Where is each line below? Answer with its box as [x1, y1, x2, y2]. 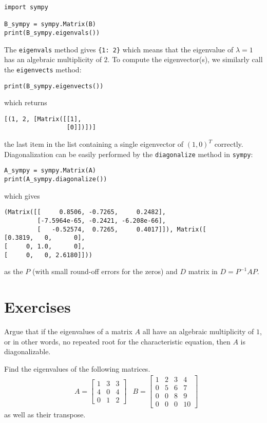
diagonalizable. [4, 346, 51, 357]
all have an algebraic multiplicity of [142, 325, 254, 336]
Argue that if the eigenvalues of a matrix [4, 325, 132, 336]
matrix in [188, 266, 218, 277]
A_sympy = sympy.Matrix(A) [4, 167, 96, 175]
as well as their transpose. [4, 409, 86, 420]
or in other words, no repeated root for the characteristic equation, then [4, 336, 231, 347]
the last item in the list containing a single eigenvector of [4, 139, 184, 149]
